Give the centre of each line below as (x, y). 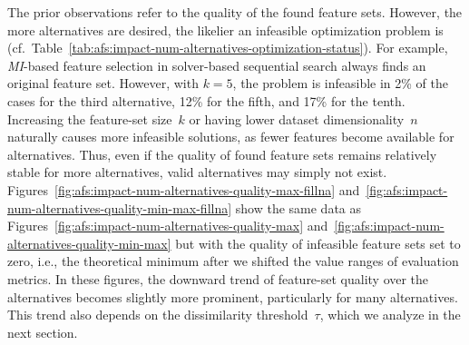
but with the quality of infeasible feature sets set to (318, 243)
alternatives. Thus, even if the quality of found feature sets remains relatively (222, 154)
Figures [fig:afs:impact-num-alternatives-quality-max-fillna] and (184, 189)
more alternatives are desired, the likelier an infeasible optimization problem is (225, 30)
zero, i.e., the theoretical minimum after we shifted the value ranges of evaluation (233, 261)
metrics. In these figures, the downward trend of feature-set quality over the (218, 278)
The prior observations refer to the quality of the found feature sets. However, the (235, 12)
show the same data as (298, 207)
